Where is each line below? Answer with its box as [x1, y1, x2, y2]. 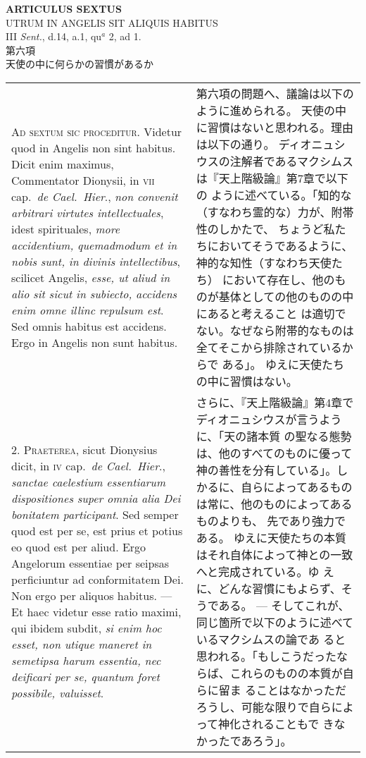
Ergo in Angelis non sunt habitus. [11, 334, 178, 350]
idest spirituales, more [11, 220, 120, 237]
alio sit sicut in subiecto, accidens [11, 285, 177, 302]
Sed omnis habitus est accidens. [11, 317, 167, 334]
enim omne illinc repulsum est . [11, 301, 164, 318]
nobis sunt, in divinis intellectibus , [11, 252, 181, 269]
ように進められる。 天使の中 [196, 102, 347, 118]
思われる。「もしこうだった [196, 647, 336, 664]
